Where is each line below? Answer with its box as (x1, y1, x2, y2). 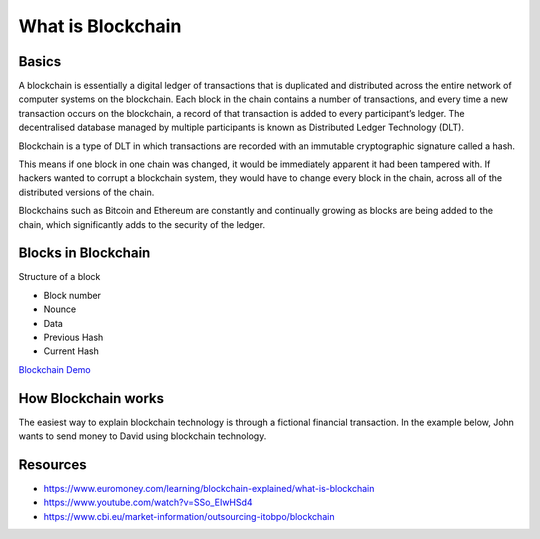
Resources (18, 456, 87, 473)
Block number (43, 289, 102, 301)
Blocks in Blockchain (18, 245, 151, 262)
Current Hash (43, 345, 99, 357)
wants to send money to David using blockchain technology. (18, 430, 267, 442)
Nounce (43, 303, 77, 315)
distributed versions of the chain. (18, 186, 155, 198)
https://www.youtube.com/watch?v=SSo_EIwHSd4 (43, 496, 254, 509)
